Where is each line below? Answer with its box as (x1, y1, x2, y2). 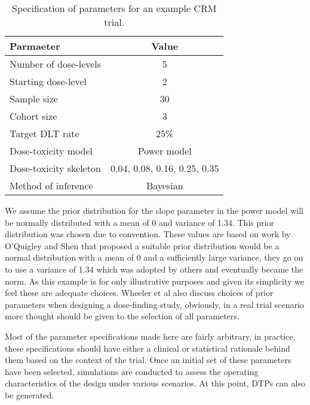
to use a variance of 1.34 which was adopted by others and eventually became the (5, 262, 303, 275)
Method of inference (10, 179, 93, 192)
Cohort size (10, 109, 57, 123)
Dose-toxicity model (10, 144, 93, 158)
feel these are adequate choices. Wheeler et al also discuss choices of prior (5, 286, 274, 299)
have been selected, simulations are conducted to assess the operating (5, 365, 259, 377)
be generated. (5, 388, 54, 401)
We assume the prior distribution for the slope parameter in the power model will (5, 204, 303, 216)
